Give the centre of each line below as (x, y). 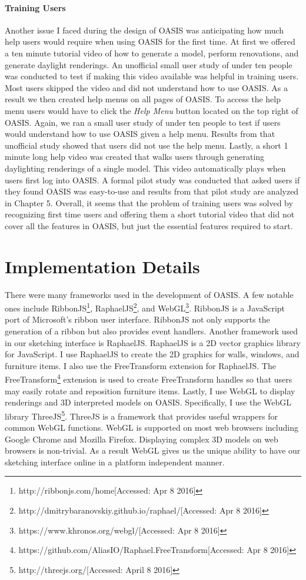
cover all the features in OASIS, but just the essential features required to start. (149, 225)
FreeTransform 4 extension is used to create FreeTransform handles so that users (149, 378)
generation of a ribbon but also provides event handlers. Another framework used (152, 331)
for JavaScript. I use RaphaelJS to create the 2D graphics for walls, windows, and (152, 354)
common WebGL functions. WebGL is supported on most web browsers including (152, 428)
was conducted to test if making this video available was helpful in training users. (152, 76)
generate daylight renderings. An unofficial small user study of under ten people (149, 64)
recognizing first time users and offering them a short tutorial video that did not (150, 214)
